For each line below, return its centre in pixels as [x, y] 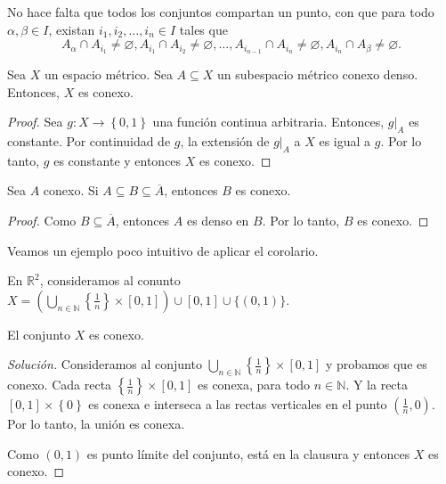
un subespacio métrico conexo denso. [318, 74]
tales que [203, 29]
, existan [72, 29]
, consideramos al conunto [110, 280]
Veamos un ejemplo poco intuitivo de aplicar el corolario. [163, 250]
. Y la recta [377, 385]
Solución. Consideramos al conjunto [105, 364]
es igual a [345, 141]
